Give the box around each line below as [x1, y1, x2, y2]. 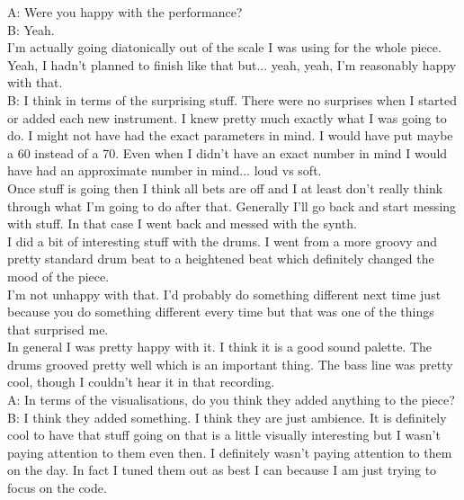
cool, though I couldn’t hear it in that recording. [7, 372, 275, 391]
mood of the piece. [7, 266, 110, 285]
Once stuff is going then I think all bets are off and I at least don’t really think [7, 178, 443, 197]
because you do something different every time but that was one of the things [7, 302, 434, 321]
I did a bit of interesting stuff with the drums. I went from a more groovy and [7, 231, 437, 250]
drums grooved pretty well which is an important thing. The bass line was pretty [7, 354, 453, 373]
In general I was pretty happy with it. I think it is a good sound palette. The [7, 337, 433, 356]
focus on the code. [7, 478, 107, 497]
